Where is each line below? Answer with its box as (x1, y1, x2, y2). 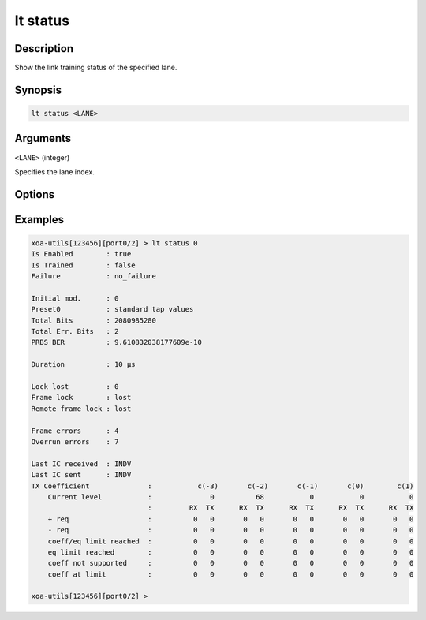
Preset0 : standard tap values (31, 304, 194, 314)
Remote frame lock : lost (31, 404, 132, 413)
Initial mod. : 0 (31, 293, 119, 303)
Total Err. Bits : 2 (31, 327, 119, 336)
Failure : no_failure (31, 272, 157, 281)
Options (14, 188, 55, 201)
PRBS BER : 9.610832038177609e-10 (31, 338, 203, 347)
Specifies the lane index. (14, 166, 95, 177)
